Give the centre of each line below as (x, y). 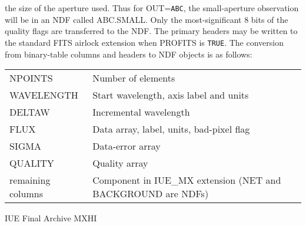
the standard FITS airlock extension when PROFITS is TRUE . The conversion (144, 42)
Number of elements (134, 78)
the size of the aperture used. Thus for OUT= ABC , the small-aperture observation (152, 8)
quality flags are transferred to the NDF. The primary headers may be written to (151, 31)
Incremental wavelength (141, 112)
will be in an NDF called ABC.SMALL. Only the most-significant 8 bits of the (147, 19)
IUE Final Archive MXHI (51, 218)
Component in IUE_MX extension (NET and (187, 180)
